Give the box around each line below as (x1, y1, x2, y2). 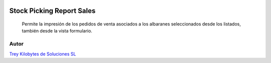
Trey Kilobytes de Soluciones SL (9, 50, 76, 57)
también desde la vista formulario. (22, 28, 92, 34)
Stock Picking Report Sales (9, 6, 96, 15)
